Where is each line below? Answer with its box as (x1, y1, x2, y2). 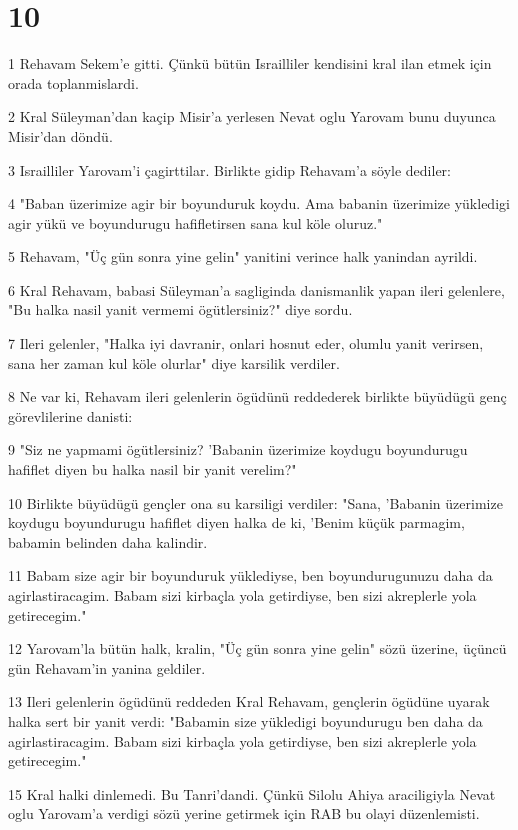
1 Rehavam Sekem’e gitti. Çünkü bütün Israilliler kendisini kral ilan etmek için (8, 53, 492, 74)
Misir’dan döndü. (8, 125, 113, 146)
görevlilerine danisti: (8, 405, 133, 426)
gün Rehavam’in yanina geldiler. (8, 657, 206, 678)
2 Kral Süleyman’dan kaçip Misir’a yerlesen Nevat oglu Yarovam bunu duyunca (8, 106, 496, 127)
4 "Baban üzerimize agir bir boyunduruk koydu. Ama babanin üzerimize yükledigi (8, 193, 510, 214)
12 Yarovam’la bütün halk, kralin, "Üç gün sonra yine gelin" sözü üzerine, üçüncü (8, 638, 507, 659)
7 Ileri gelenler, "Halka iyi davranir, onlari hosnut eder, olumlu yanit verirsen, (8, 333, 484, 354)
